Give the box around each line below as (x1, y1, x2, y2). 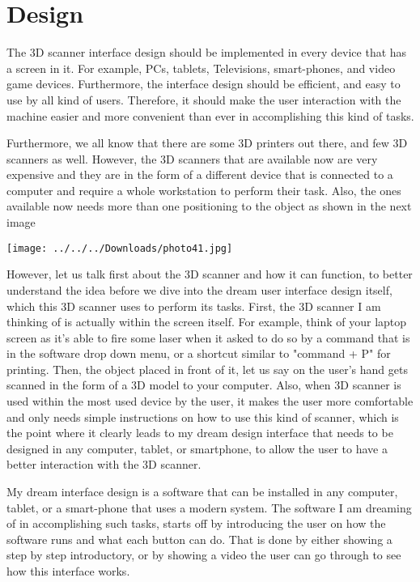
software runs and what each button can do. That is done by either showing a (6, 530, 392, 547)
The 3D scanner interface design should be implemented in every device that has (6, 44, 407, 61)
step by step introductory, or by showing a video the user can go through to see (6, 546, 401, 563)
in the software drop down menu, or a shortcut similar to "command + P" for (6, 345, 391, 362)
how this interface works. (6, 563, 130, 579)
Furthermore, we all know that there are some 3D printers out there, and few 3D (6, 134, 408, 151)
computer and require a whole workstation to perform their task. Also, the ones (6, 181, 401, 198)
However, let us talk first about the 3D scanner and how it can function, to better (6, 266, 413, 283)
